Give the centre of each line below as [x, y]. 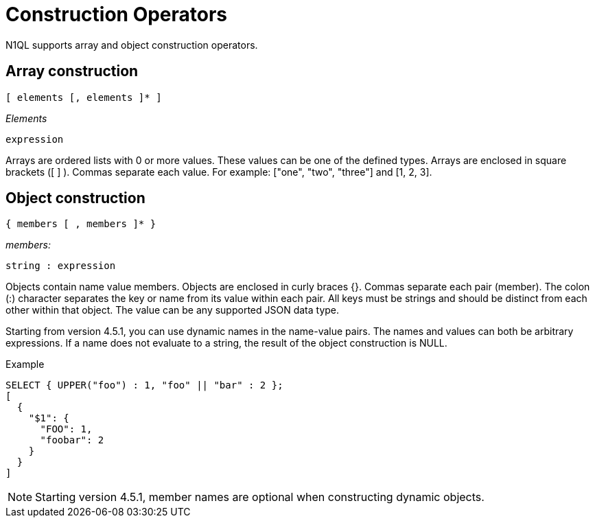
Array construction [72, 71]
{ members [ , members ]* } [81, 224]
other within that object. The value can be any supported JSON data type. [173, 310]
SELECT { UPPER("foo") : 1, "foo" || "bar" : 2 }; [144, 385]
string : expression [61, 266]
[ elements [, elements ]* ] [84, 97]
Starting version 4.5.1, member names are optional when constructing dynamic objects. [260, 497]
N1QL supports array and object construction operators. [132, 45]
